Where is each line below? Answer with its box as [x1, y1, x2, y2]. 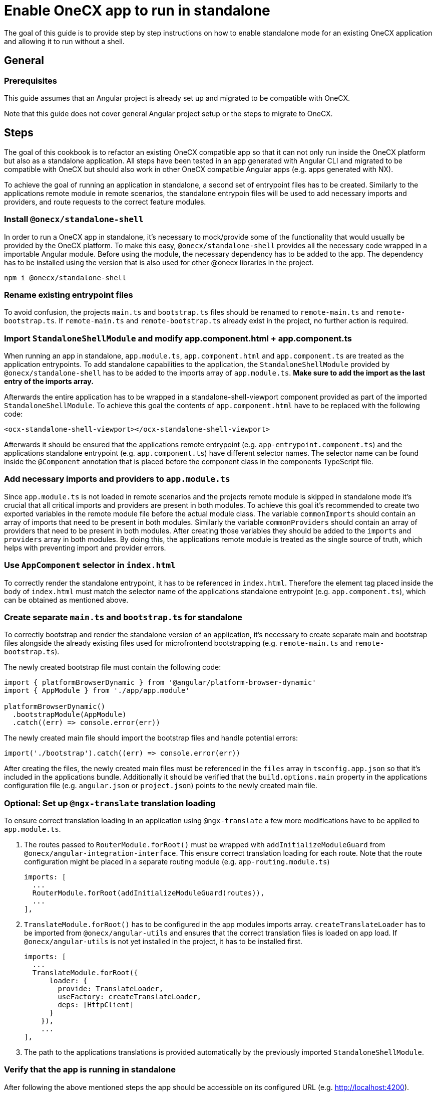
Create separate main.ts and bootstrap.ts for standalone [4, 612, 243, 622]
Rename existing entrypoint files [4, 289, 133, 300]
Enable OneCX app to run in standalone [4, 2, 270, 19]
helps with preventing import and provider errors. [4, 543, 166, 552]
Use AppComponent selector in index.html [4, 560, 176, 571]
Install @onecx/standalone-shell [4, 214, 144, 225]
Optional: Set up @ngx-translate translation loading [4, 798, 216, 808]
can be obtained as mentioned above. [4, 595, 129, 604]
